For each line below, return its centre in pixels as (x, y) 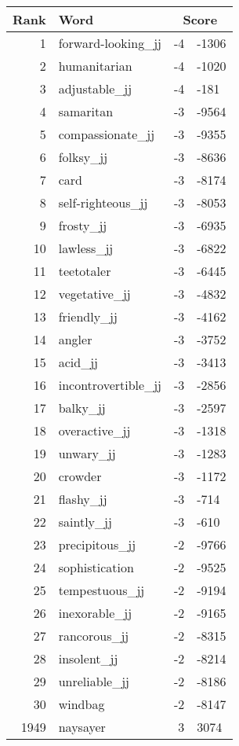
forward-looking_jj (110, 43)
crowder (80, 476)
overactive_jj (94, 430)
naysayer (82, 727)
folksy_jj (83, 157)
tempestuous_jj (101, 590)
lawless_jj (86, 248)
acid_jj (78, 362)
